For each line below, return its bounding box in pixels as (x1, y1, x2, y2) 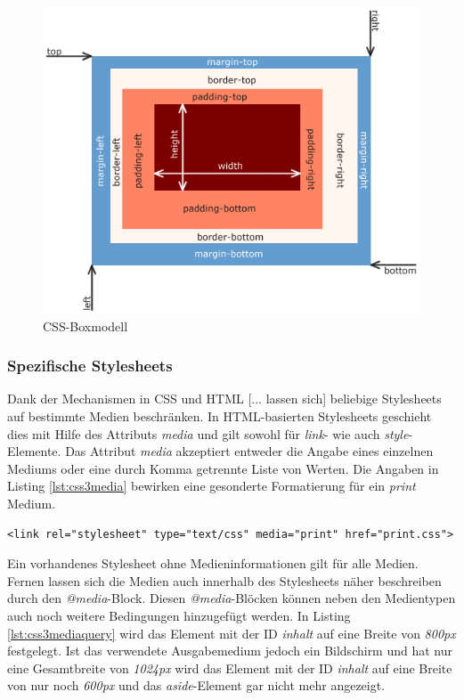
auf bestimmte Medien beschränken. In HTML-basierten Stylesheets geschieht (7, 407, 432, 426)
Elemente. (7, 442, 61, 460)
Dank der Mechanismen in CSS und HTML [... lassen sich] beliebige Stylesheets (7, 389, 442, 408)
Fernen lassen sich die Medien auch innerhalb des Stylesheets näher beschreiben (7, 571, 442, 590)
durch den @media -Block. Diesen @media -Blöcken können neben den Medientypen (7, 589, 456, 607)
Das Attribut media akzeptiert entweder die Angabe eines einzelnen (65, 442, 434, 460)
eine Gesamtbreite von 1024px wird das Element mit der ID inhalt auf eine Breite (7, 658, 452, 677)
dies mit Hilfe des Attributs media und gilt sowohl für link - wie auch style (7, 424, 409, 443)
